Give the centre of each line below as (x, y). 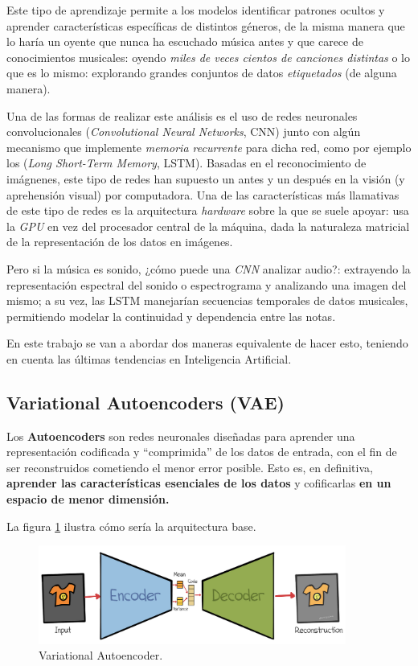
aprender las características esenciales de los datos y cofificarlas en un (199, 483)
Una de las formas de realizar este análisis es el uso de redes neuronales (182, 115)
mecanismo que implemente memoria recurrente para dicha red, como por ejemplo (209, 147)
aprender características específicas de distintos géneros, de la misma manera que (206, 25)
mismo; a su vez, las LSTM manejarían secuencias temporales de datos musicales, (207, 300)
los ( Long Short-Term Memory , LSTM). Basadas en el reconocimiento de (186, 163)
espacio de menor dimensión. (88, 499)
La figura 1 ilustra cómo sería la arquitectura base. (131, 526)
